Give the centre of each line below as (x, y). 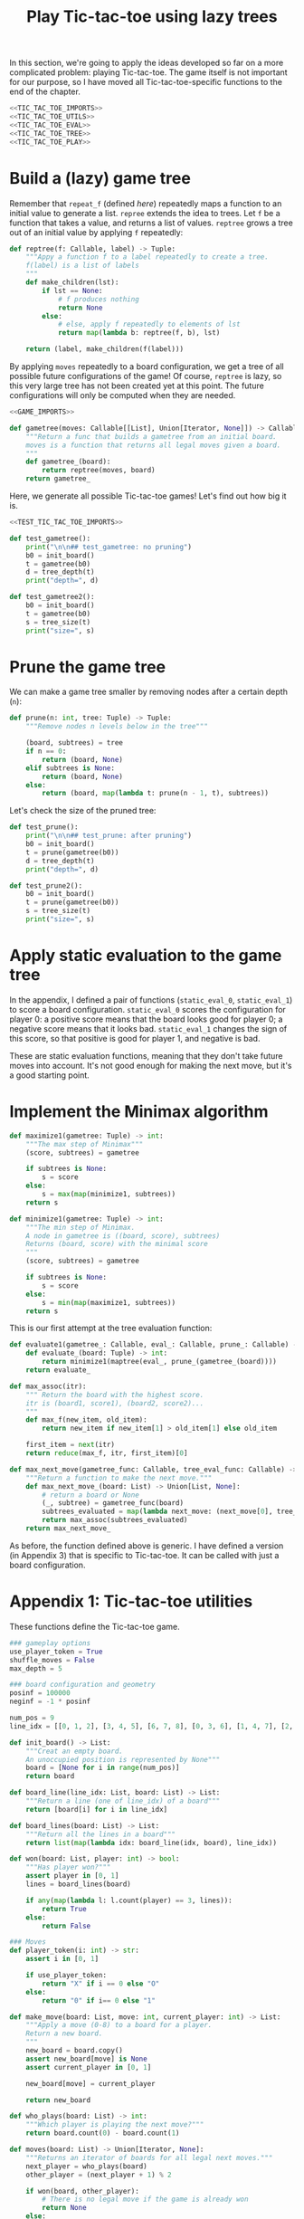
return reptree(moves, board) (99, 471)
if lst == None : (72, 290)
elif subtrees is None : (71, 768)
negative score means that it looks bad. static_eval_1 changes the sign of (148, 1028)
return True (65, 1909)
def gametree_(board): (68, 462)
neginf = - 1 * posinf (50, 1702)
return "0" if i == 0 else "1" (99, 2000)
